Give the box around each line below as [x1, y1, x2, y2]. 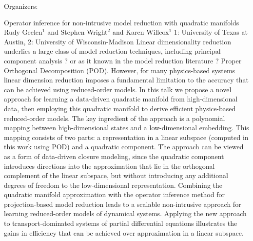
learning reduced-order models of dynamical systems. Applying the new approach [4, 208, 247, 219]
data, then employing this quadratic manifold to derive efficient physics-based [4, 103, 236, 113]
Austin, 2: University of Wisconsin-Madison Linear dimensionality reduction [4, 36, 231, 46]
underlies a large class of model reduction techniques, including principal [4, 46, 221, 56]
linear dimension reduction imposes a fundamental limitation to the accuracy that [4, 75, 249, 85]
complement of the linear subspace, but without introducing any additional [4, 170, 228, 181]
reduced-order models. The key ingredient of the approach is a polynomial [4, 113, 225, 123]
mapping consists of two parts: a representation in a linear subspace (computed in [4, 132, 249, 142]
